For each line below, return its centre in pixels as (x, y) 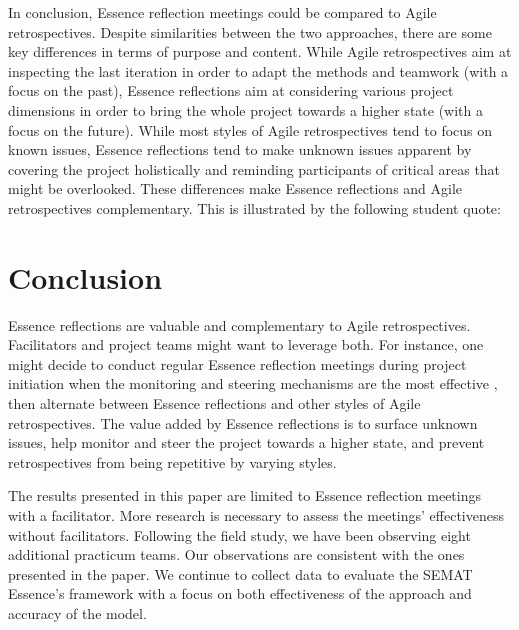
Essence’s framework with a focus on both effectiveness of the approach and (240, 593)
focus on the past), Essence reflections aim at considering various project (231, 90)
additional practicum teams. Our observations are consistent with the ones (236, 554)
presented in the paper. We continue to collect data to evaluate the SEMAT (240, 573)
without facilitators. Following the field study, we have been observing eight (239, 534)
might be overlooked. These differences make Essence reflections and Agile (235, 188)
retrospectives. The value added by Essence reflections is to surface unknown (243, 422)
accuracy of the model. (77, 612)
